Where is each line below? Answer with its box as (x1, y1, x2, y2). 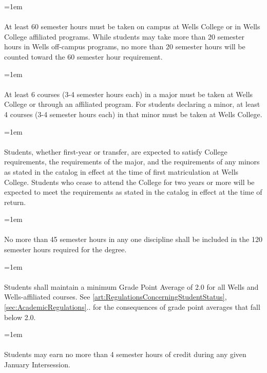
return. (4, 196, 26, 207)
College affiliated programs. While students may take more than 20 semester (4, 31, 244, 42)
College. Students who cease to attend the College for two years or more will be (4, 176, 255, 187)
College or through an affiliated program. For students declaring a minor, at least (4, 99, 260, 109)
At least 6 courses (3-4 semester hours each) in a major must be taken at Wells (4, 88, 253, 99)
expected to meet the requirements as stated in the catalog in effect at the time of (4, 186, 262, 197)
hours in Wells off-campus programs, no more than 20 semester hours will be (4, 41, 245, 52)
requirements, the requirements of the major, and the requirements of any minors (4, 156, 260, 167)
